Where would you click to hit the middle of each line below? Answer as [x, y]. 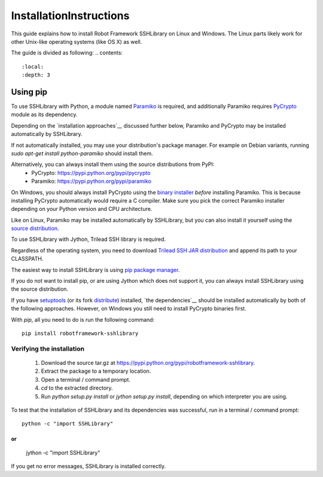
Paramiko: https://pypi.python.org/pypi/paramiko [92, 181]
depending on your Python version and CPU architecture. [82, 209]
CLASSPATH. [27, 259]
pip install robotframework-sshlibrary [80, 333]
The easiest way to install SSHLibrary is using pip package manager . [95, 270]
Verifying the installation [48, 349]
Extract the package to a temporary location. [96, 371]
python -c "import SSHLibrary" [68, 424]
